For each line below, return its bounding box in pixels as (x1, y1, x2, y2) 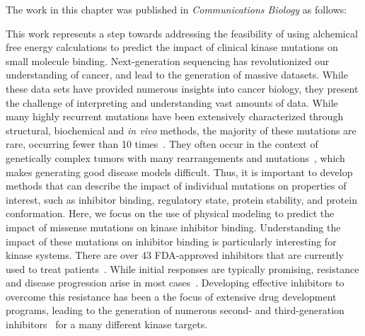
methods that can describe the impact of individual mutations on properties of (6, 178, 347, 193)
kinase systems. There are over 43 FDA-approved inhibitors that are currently (6, 248, 344, 262)
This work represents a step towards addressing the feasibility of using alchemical (6, 25, 358, 40)
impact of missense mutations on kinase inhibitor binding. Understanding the (6, 219, 341, 234)
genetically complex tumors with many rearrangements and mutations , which (6, 150, 345, 165)
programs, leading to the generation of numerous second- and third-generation (6, 303, 344, 318)
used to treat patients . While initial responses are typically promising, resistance (6, 261, 359, 276)
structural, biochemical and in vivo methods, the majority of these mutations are (6, 122, 357, 137)
